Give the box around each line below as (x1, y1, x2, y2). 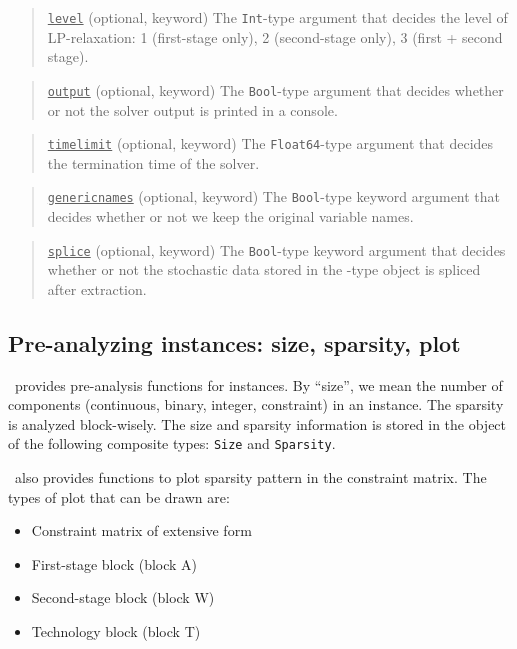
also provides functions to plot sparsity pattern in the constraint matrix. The (14, 467, 487, 488)
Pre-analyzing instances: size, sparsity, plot (8, 327, 461, 358)
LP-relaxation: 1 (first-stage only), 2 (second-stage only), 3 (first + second (47, 26, 503, 47)
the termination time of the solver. (47, 152, 260, 173)
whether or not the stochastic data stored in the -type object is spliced (47, 259, 481, 280)
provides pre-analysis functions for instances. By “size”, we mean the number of (14, 374, 503, 395)
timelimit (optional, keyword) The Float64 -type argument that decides (47, 133, 494, 154)
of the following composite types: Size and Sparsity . (8, 433, 336, 454)
